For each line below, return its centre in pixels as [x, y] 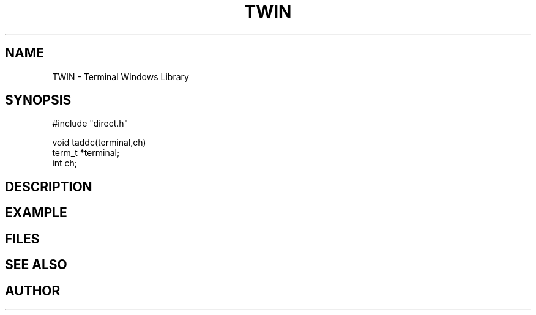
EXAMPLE [36, 213]
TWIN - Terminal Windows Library [121, 76]
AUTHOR [33, 291]
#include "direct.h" [90, 124]
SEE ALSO [36, 265]
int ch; [65, 163]
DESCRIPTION [49, 187]
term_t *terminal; [86, 153]
